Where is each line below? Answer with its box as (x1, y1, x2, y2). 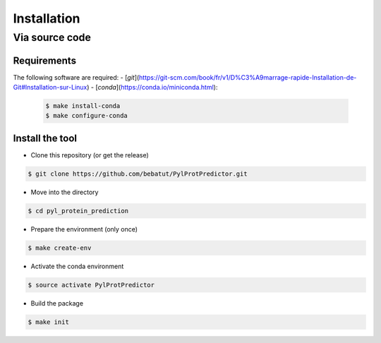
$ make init (28, 318, 70, 326)
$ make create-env (28, 243, 92, 252)
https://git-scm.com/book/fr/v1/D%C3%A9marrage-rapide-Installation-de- (138, 73, 357, 81)
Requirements (13, 54, 77, 66)
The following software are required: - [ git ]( (13, 73, 140, 81)
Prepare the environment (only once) (30, 224, 138, 233)
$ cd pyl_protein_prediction (28, 207, 129, 215)
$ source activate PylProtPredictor (28, 281, 155, 289)
